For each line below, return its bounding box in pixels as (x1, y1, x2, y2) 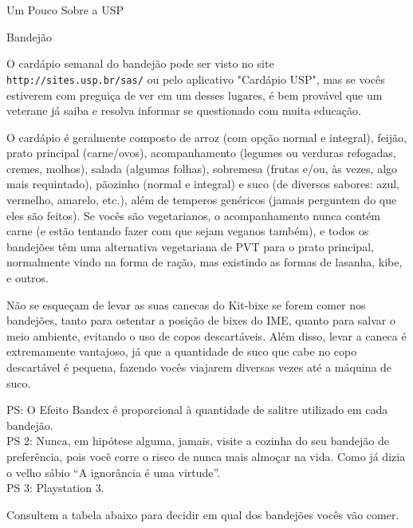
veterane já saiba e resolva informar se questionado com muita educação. (6, 102, 361, 119)
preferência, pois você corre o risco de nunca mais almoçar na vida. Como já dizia (6, 447, 406, 464)
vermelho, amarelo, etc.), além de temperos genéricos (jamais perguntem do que (6, 191, 397, 208)
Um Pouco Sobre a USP (6, 2, 124, 18)
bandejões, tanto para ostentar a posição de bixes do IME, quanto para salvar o (6, 312, 396, 329)
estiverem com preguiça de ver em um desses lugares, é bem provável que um (6, 86, 383, 103)
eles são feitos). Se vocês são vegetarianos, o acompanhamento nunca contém (6, 207, 381, 223)
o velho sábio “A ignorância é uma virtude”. (6, 463, 221, 480)
